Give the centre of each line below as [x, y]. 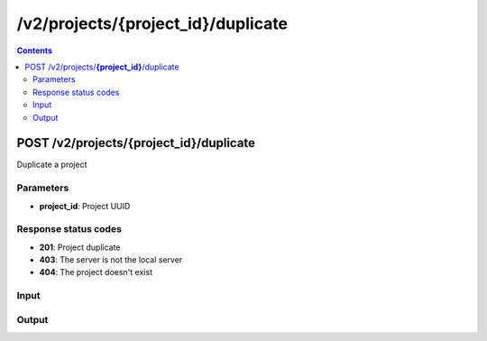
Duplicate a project [52, 165]
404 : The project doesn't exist [96, 272]
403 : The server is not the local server [111, 260]
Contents [35, 51]
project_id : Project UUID [85, 206]
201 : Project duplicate [80, 247]
